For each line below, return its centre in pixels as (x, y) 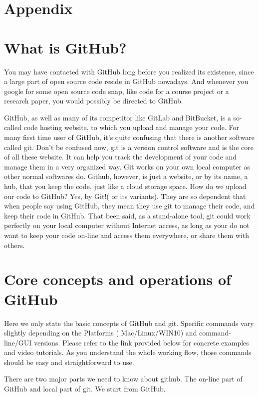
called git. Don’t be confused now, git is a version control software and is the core (129, 147)
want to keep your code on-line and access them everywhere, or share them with (127, 235)
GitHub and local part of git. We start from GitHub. (85, 389)
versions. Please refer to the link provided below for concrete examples (141, 342)
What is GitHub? (65, 47)
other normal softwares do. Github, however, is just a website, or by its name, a (126, 176)
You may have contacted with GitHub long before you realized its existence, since (129, 71)
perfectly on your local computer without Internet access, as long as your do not (127, 225)
